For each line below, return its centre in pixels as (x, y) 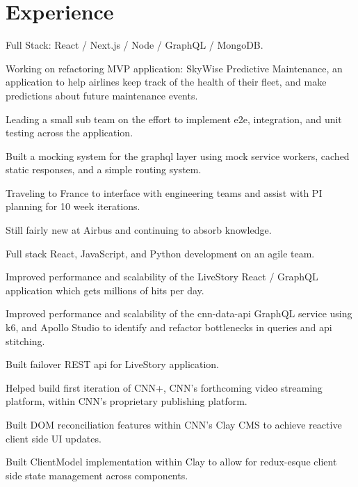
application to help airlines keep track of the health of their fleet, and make (166, 82)
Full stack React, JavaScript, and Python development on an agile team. (160, 253)
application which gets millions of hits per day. (105, 290)
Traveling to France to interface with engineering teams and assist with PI (164, 192)
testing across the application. (70, 133)
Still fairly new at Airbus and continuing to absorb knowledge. (139, 230)
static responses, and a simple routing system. (104, 169)
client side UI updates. (54, 438)
